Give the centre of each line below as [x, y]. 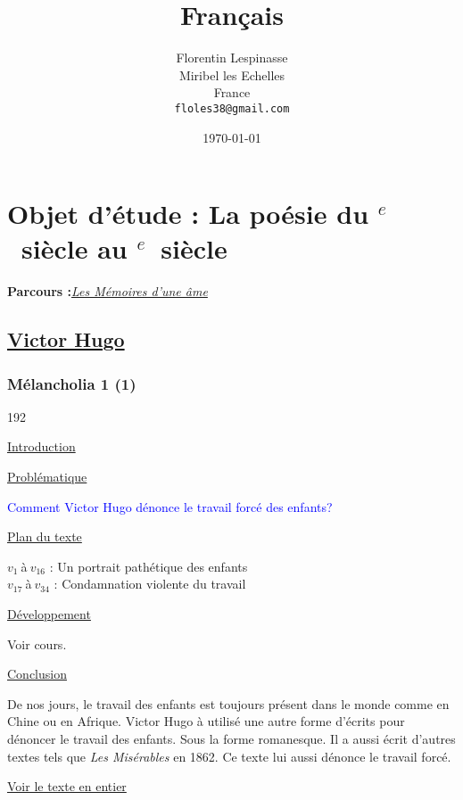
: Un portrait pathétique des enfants [149, 566]
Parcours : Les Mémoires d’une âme [107, 291]
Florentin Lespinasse [232, 58]
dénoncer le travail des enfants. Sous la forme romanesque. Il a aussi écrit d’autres [231, 738]
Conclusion [37, 674]
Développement [49, 614]
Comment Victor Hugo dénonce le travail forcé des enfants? [170, 506]
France [232, 92]
